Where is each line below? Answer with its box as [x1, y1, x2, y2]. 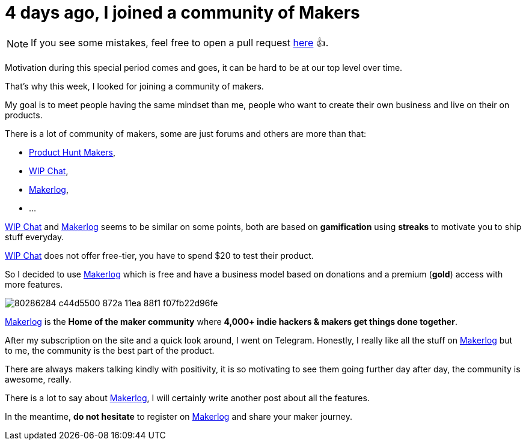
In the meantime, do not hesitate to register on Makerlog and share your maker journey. [5, 411, 353, 422]
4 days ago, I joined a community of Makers [5, 2, 360, 23]
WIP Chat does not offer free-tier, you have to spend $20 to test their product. [5, 250, 314, 261]
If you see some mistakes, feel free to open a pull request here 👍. [31, 36, 329, 49]
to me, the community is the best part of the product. [5, 345, 215, 356]
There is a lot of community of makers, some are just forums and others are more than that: [5, 128, 367, 139]
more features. [5, 279, 63, 289]
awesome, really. [5, 374, 72, 384]
